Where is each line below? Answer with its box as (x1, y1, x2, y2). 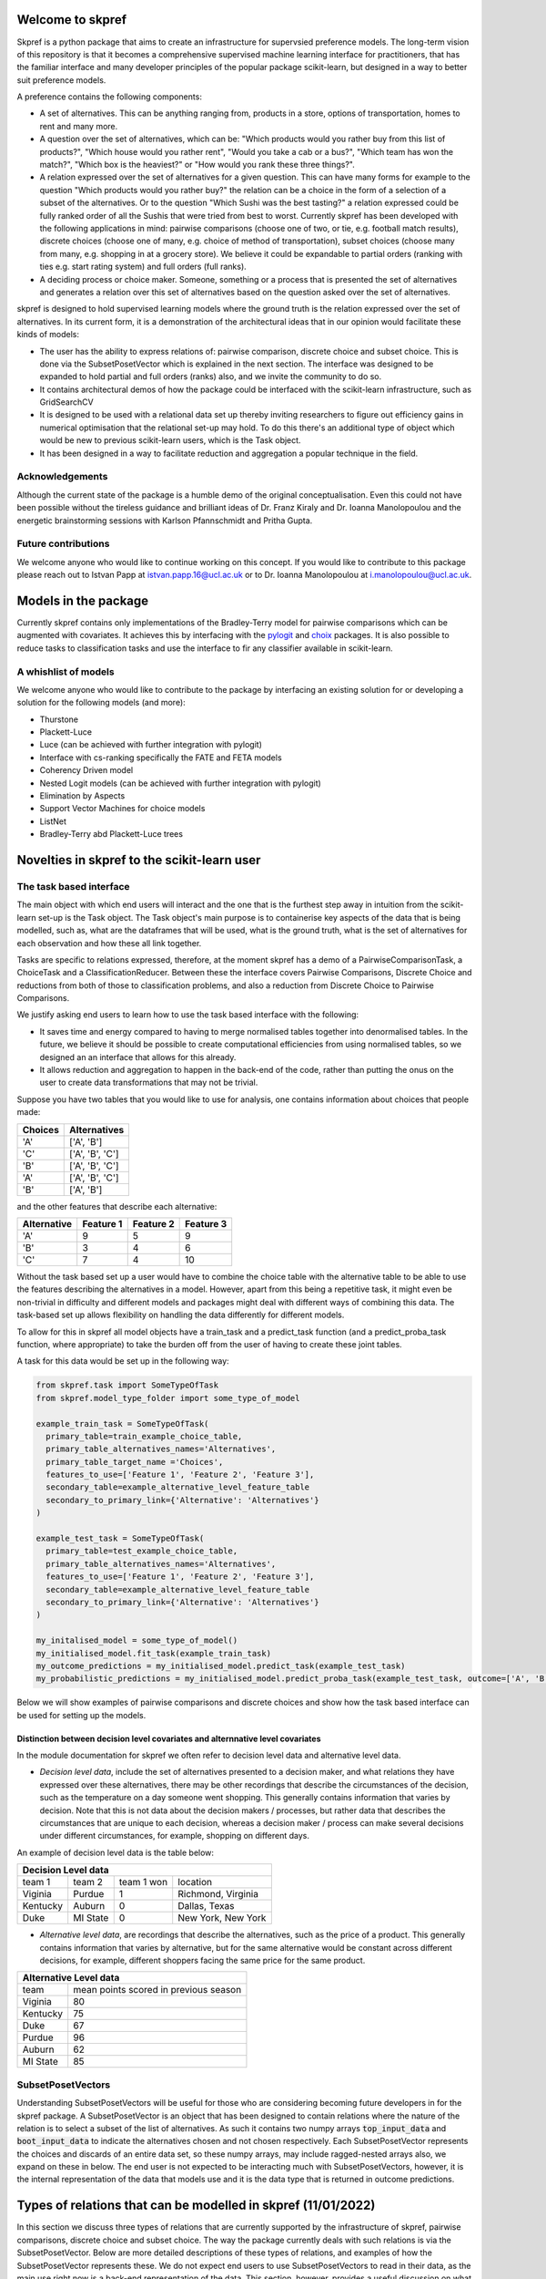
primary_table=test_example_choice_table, (45, 1546, 238, 1556)
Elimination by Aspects (39, 790, 126, 801)
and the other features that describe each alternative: (16, 1201, 217, 1212)
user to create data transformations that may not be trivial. (39, 1077, 258, 1088)
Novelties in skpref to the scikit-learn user (16, 852, 261, 868)
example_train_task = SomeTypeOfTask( (35, 1418, 209, 1428)
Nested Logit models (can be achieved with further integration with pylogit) (39, 778, 322, 789)
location (177, 1876, 213, 1889)
